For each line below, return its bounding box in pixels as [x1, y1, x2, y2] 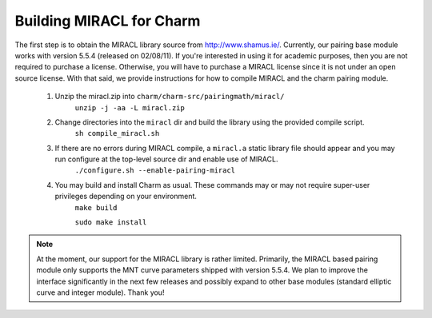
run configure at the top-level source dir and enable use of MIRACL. [54, 154, 278, 164]
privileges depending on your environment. [54, 192, 198, 201]
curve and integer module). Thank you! [36, 288, 165, 297]
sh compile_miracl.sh [74, 129, 160, 138]
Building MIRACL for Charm [14, 12, 201, 30]
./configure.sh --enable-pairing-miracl [74, 166, 236, 175]
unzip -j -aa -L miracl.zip [74, 103, 186, 112]
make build [74, 203, 118, 212]
